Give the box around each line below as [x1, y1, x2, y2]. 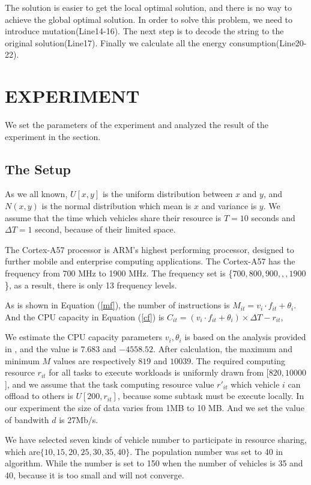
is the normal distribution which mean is [41, 200, 192, 212]
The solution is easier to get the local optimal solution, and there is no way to [5, 1, 292, 13]
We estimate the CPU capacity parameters [5, 331, 163, 343]
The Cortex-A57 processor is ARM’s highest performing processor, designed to [5, 243, 294, 255]
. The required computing [191, 354, 285, 367]
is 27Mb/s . [59, 413, 98, 426]
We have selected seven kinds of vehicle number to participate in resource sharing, [5, 433, 307, 446]
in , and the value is [5, 343, 78, 355]
